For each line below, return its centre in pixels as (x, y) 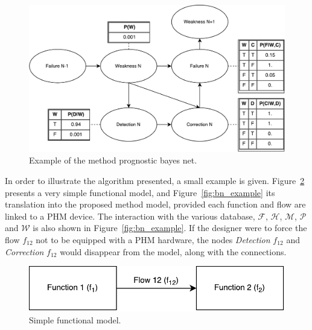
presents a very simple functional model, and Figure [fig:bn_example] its (140, 192)
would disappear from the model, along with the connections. (173, 251)
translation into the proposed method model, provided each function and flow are (155, 204)
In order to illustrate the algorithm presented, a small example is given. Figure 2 (155, 181)
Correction (24, 251)
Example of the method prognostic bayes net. (113, 160)
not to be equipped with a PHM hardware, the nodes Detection (153, 240)
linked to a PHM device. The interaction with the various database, (130, 216)
